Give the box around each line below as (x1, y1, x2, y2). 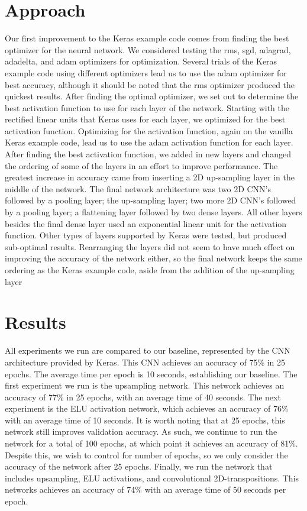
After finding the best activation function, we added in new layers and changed (5, 148, 292, 160)
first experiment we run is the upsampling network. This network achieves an (5, 379, 285, 392)
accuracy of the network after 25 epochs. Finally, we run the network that (5, 460, 273, 473)
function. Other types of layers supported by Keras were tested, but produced (5, 229, 287, 241)
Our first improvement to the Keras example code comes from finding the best (5, 32, 289, 44)
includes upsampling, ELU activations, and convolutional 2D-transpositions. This (5, 471, 299, 484)
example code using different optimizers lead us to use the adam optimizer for (5, 66, 287, 79)
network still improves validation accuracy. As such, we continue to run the (5, 425, 277, 438)
